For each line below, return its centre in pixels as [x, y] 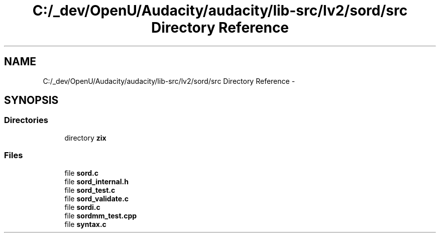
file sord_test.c [90, 190]
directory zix [85, 138]
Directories [26, 120]
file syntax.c [85, 224]
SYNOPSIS [31, 100]
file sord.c [81, 173]
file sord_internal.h [96, 181]
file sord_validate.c [97, 198]
